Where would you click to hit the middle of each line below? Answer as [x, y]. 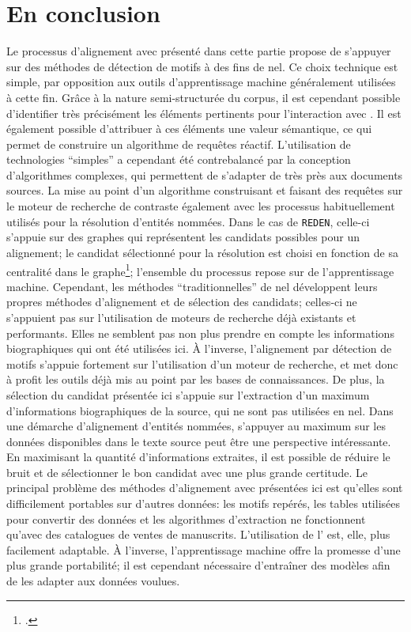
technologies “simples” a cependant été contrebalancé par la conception [179, 159]
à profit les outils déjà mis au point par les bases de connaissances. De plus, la [196, 379]
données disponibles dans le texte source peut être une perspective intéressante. [199, 441]
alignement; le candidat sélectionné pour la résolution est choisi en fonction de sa [202, 252]
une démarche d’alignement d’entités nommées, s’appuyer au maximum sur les [196, 426]
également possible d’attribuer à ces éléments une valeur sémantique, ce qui [189, 129]
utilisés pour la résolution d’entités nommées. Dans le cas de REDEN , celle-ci [188, 221]
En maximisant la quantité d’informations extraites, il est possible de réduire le [198, 457]
